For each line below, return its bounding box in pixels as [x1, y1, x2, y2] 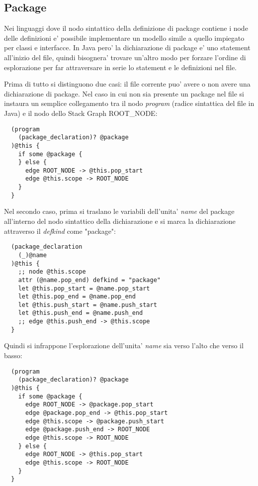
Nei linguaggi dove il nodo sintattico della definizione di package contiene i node [4, 23, 248, 33]
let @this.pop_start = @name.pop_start [18, 285, 150, 292]
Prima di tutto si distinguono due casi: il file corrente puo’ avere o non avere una [4, 79, 251, 89]
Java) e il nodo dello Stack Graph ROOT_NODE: [4, 107, 158, 118]
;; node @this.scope [18, 268, 86, 276]
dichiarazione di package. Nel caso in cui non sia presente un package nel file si [4, 88, 244, 98]
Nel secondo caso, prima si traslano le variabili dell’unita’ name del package [4, 206, 235, 216]
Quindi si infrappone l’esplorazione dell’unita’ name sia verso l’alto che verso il [4, 340, 244, 351]
